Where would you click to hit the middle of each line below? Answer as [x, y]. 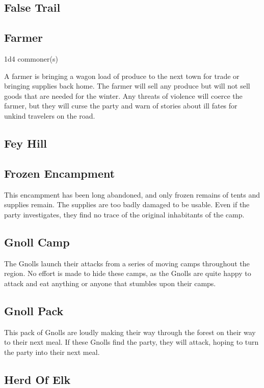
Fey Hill [26, 143]
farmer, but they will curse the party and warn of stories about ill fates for [121, 106]
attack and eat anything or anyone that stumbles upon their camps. [110, 283]
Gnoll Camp [37, 242]
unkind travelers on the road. [50, 115]
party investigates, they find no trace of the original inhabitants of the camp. [124, 214]
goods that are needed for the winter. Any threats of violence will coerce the [123, 95]
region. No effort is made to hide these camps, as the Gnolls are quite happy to [128, 273]
